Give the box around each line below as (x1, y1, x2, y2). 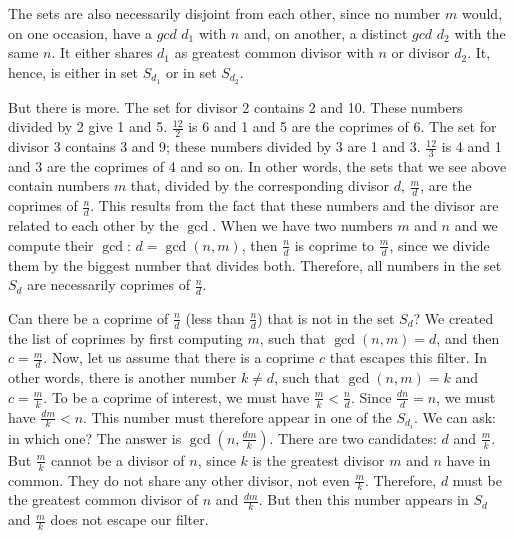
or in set (165, 61, 217, 82)
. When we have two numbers (212, 215, 393, 236)
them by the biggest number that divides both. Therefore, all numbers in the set (8, 254, 502, 275)
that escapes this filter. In (329, 347, 488, 368)
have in (446, 449, 491, 470)
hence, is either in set (8, 61, 139, 82)
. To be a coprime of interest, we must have (43, 386, 310, 407)
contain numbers (8, 175, 110, 196)
